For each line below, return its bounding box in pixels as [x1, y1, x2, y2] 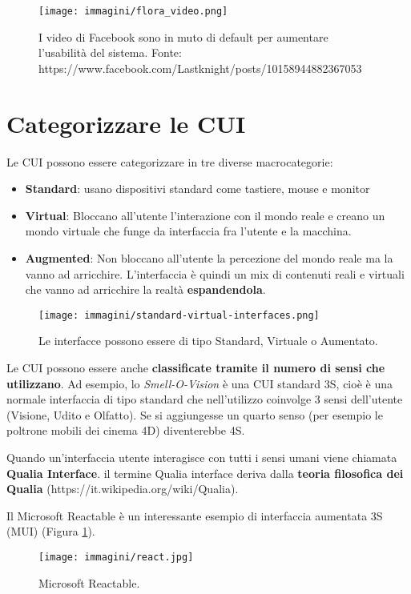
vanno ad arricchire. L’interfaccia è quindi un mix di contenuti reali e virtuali [25, 265, 405, 282]
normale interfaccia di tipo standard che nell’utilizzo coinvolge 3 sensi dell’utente [6, 391, 403, 407]
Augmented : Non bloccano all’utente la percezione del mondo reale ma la [25, 249, 393, 266]
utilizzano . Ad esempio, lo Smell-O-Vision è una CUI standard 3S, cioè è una [6, 375, 393, 391]
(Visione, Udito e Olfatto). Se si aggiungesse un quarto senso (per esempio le [6, 406, 383, 423]
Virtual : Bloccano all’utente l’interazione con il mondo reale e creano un [25, 207, 385, 223]
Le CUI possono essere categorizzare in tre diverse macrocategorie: [6, 153, 333, 170]
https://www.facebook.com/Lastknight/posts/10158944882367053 [38, 59, 362, 76]
